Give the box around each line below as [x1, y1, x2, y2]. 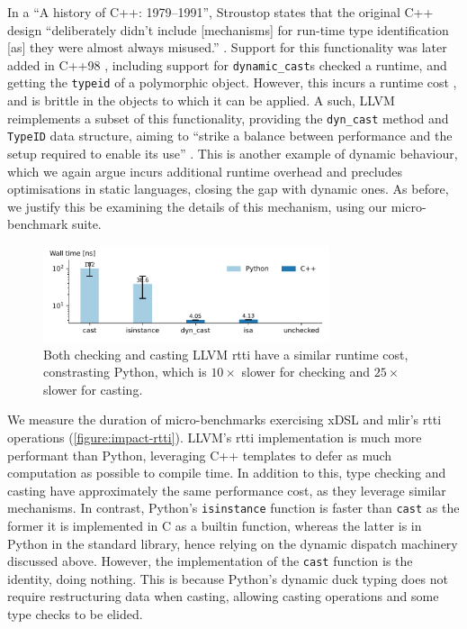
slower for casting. [43, 379, 143, 398]
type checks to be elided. [7, 605, 143, 623]
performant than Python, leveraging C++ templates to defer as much [7, 445, 392, 464]
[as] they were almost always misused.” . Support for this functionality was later [7, 38, 447, 57]
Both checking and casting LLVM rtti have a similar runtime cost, [43, 344, 409, 363]
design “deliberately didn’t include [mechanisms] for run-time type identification [7, 20, 449, 39]
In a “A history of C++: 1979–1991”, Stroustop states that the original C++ [7, 3, 434, 21]
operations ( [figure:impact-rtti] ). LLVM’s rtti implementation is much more [7, 427, 422, 446]
